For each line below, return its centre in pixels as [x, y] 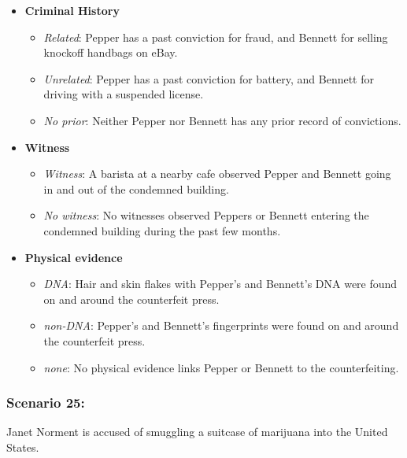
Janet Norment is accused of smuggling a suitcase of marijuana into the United [197, 432]
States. [23, 447]
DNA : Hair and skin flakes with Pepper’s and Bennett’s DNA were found [220, 284]
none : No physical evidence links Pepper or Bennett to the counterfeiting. [221, 367]
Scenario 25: [46, 403]
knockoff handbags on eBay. [111, 52]
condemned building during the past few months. [162, 230]
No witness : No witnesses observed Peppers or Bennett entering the [206, 215]
